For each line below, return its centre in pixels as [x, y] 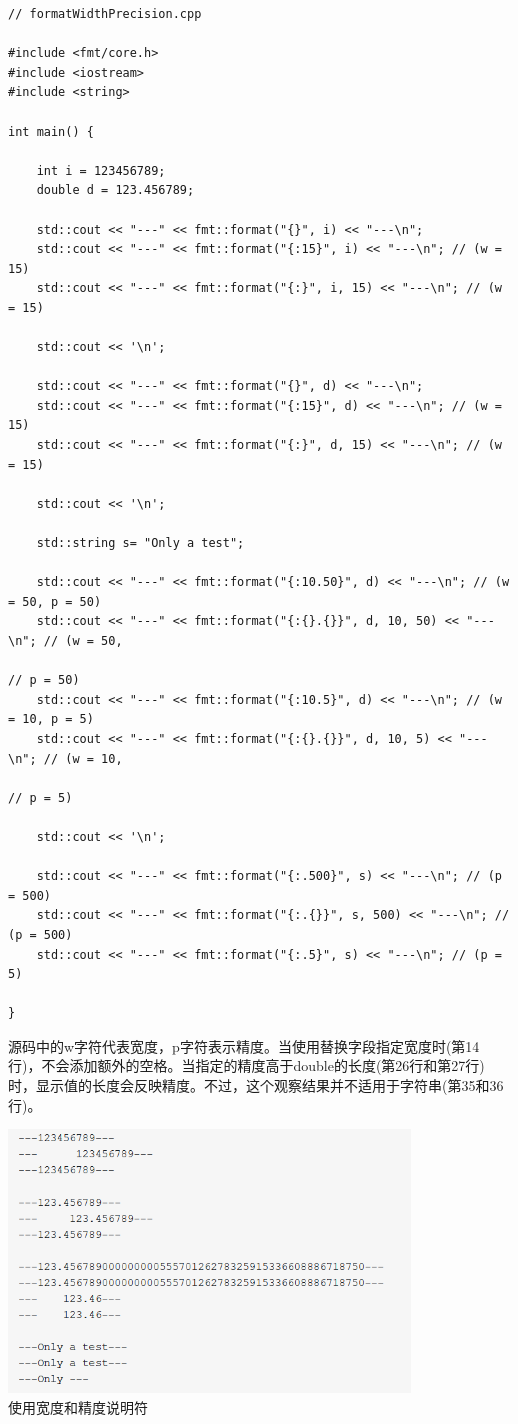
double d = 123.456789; [115, 190]
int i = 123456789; [101, 170]
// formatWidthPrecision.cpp [105, 14]
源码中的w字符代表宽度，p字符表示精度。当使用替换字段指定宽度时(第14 [244, 1045]
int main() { [51, 131]
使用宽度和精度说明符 [78, 1406]
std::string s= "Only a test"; [140, 543]
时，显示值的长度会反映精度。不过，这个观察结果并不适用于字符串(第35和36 [256, 1085]
